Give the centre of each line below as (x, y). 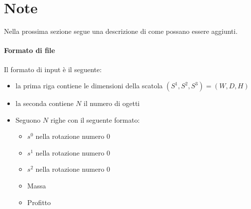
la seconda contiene (44, 103)
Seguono (28, 119)
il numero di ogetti (112, 103)
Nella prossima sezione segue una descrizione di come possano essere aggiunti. (121, 31)
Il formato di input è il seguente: (53, 69)
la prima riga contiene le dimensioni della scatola (89, 86)
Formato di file (29, 50)
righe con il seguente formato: (95, 119)
